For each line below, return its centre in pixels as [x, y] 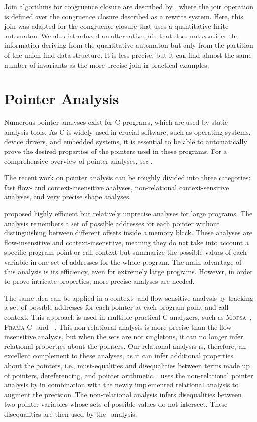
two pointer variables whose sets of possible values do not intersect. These [116, 404]
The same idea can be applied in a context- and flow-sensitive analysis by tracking [129, 297]
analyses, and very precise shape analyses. [68, 197]
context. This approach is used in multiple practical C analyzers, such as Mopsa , [128, 317]
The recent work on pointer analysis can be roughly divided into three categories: [128, 177]
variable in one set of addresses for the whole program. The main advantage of [123, 262]
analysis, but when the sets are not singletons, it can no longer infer [140, 336]
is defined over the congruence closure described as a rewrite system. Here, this [124, 16]
